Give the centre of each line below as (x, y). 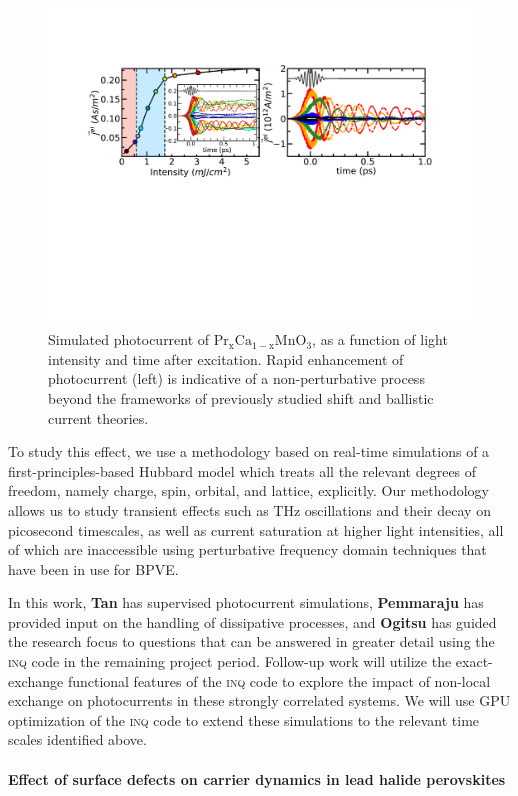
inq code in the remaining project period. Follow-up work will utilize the (230, 661)
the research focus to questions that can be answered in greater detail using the (251, 641)
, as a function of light (380, 339)
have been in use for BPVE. (93, 568)
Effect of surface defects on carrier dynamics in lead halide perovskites (257, 778)
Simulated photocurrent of (129, 339)
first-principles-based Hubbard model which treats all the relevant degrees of (242, 470)
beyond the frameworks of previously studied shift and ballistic (241, 397)
